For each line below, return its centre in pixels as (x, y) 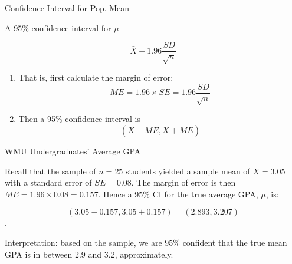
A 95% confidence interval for (58, 27)
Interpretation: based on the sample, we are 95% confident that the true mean (146, 242)
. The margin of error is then (183, 182)
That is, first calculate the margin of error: (96, 77)
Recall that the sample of (50, 171)
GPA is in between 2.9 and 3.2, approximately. (89, 254)
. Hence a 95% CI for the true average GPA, (178, 194)
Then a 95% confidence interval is (80, 119)
